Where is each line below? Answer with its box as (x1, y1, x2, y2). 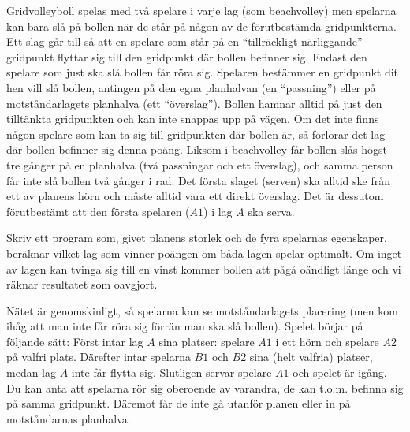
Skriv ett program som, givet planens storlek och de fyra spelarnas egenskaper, (6, 229, 387, 246)
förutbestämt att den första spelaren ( (6, 203, 190, 219)
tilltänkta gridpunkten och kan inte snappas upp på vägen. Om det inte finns (6, 110, 379, 127)
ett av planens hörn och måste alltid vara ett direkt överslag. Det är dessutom (6, 188, 384, 204)
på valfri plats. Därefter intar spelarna (6, 348, 191, 365)
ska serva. (248, 203, 295, 219)
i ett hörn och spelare (275, 333, 379, 349)
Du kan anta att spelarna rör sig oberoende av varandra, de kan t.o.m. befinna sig (6, 379, 404, 396)
